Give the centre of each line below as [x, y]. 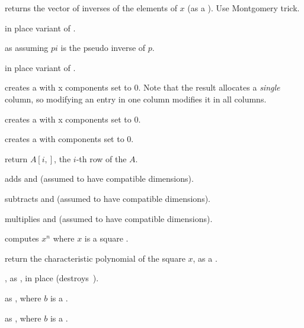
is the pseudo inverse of [103, 48]
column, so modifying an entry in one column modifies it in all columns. [136, 99]
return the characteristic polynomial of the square [95, 258]
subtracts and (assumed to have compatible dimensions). [108, 198]
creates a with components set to [65, 139]
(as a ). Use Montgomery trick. [244, 8]
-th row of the [101, 158]
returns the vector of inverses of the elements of [91, 8]
